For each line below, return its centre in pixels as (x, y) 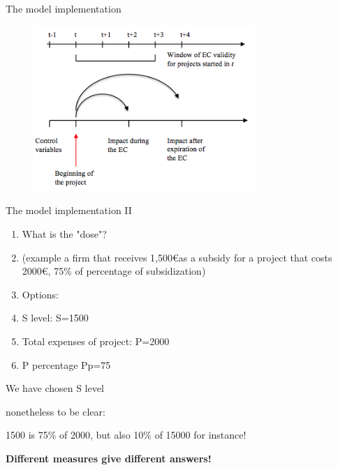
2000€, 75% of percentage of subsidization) (114, 271)
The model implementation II (69, 210)
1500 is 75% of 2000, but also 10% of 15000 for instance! (126, 435)
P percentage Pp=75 (66, 364)
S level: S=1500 (55, 318)
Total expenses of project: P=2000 (96, 341)
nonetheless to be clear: (56, 411)
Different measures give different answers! (109, 458)
